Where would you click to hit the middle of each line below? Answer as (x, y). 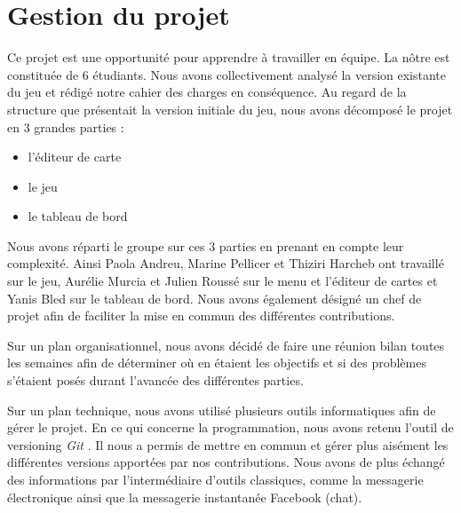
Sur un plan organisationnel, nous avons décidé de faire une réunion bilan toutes (226, 345)
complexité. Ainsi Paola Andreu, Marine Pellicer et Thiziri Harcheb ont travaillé (226, 263)
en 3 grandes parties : (66, 126)
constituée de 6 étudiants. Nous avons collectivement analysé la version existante (227, 74)
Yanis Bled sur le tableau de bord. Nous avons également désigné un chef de (215, 298)
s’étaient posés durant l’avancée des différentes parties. (155, 380)
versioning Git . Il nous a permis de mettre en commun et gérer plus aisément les (228, 444)
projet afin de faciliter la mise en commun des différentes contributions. (201, 316)
